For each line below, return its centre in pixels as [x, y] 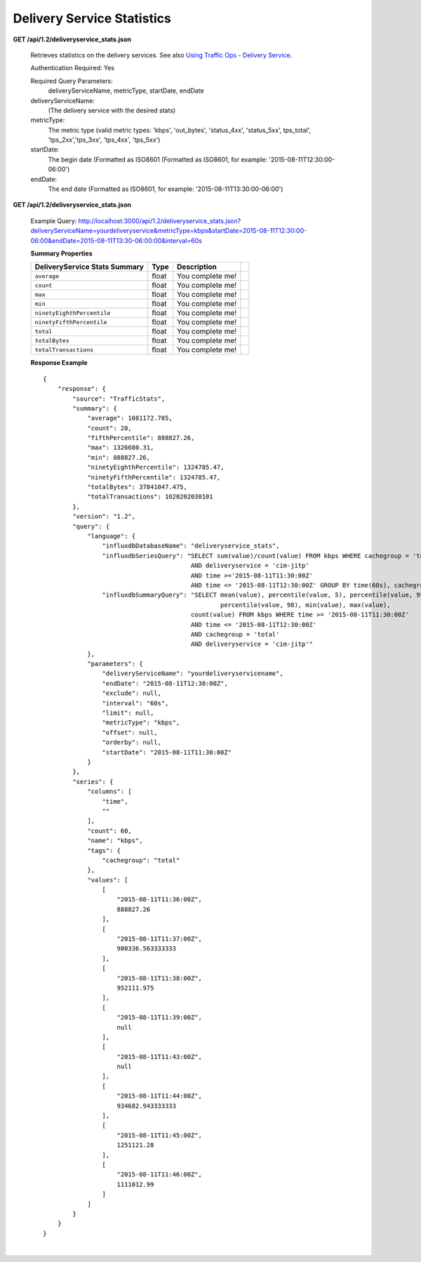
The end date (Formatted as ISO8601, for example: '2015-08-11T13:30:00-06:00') [166, 189]
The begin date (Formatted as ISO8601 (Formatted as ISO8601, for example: [158, 159]
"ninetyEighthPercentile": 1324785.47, [156, 467]
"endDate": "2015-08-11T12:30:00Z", [165, 683]
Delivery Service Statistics [92, 18]
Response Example [59, 363]
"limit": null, [128, 713]
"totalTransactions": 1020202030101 [150, 497]
